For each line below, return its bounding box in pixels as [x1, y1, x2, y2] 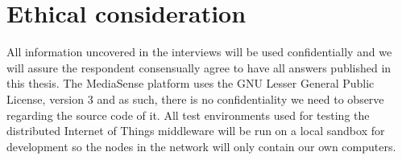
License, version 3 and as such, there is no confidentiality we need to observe [6, 90, 384, 107]
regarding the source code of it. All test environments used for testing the [6, 106, 370, 123]
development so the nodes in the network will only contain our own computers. [6, 137, 396, 154]
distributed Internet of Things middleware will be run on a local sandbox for [6, 122, 385, 139]
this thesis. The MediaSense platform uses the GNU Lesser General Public [6, 75, 375, 92]
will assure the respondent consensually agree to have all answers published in [6, 59, 392, 76]
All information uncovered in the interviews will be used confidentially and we [6, 43, 392, 60]
